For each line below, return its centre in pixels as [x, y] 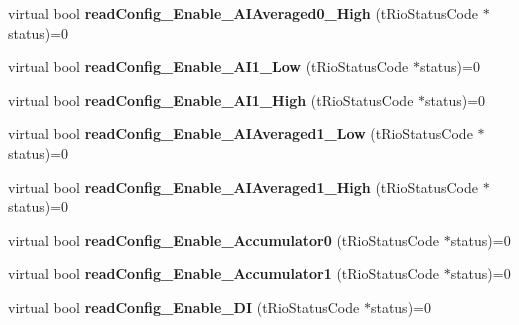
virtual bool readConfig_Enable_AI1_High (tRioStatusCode [211, 99]
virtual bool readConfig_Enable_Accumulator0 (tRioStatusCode [223, 239]
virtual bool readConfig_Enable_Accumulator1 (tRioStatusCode [223, 273]
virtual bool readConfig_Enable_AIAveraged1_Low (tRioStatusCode [240, 133]
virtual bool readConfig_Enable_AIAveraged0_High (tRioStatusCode [243, 13]
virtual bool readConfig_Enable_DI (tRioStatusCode [184, 306]
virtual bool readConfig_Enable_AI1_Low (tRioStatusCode [208, 66]
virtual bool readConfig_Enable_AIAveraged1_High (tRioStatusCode [243, 186]
